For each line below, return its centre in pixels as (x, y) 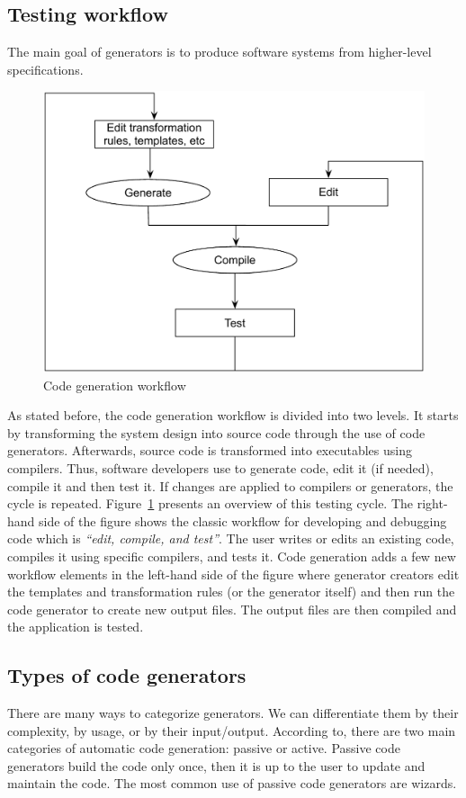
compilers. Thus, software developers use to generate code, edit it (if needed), (220, 467)
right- (432, 503)
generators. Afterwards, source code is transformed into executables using (210, 450)
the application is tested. (76, 627)
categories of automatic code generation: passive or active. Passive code (204, 748)
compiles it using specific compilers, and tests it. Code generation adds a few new (232, 556)
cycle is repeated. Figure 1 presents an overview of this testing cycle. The (211, 503)
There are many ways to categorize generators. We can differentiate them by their (233, 713)
